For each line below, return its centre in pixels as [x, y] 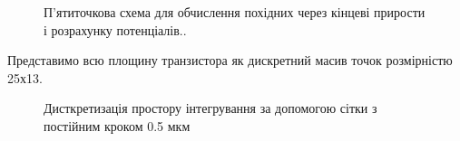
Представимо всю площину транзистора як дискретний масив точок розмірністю [230, 60]
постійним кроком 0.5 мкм [117, 125]
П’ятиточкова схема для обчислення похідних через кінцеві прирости [235, 12]
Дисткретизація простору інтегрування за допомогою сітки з [210, 108]
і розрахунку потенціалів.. [115, 29]
